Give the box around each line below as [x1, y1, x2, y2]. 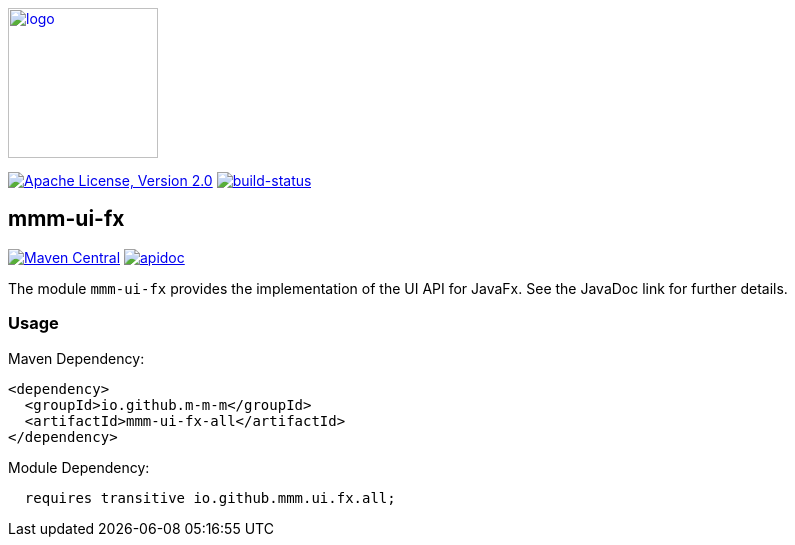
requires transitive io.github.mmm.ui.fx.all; [24, 489, 396, 506]
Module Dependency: [8, 458, 150, 476]
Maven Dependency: [8, 349, 145, 367]
